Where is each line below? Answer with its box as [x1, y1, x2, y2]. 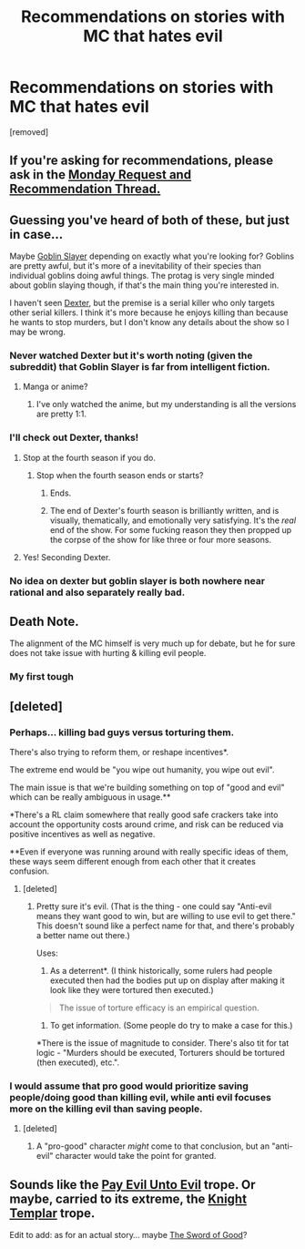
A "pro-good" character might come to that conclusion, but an [36, 1141, 270, 1152]
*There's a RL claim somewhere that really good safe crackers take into [9, 809, 279, 821]
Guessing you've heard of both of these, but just [9, 212, 290, 228]
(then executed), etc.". [36, 1057, 120, 1068]
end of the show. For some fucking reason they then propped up [49, 524, 292, 535]
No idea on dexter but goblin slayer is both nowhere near [9, 574, 266, 587]
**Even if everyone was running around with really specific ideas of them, [9, 846, 289, 857]
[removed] [9, 126, 49, 138]
